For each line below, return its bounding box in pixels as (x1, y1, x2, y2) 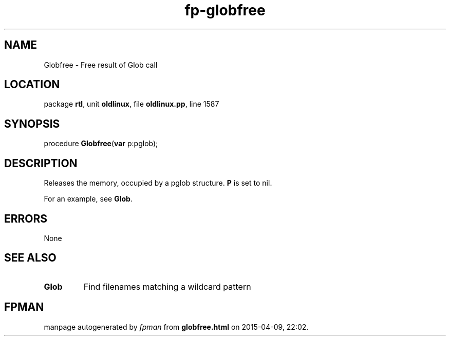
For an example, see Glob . (44, 194, 133, 204)
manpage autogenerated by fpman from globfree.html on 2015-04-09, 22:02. (44, 322, 309, 331)
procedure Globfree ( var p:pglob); (44, 139, 158, 148)
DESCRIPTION (4, 156, 78, 170)
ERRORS (4, 212, 48, 225)
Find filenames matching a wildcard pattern (83, 281, 251, 292)
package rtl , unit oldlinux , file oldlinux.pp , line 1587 (44, 99, 219, 109)
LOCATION (4, 78, 60, 91)
